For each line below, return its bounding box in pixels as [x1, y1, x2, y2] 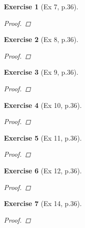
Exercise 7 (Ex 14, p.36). [4, 198, 82, 208]
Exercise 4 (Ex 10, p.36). [4, 100, 82, 110]
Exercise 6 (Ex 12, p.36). [4, 165, 82, 175]
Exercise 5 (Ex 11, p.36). [4, 132, 82, 143]
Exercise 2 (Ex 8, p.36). [4, 34, 79, 44]
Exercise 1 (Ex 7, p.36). [4, 1, 79, 11]
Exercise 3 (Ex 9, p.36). [4, 67, 79, 77]
